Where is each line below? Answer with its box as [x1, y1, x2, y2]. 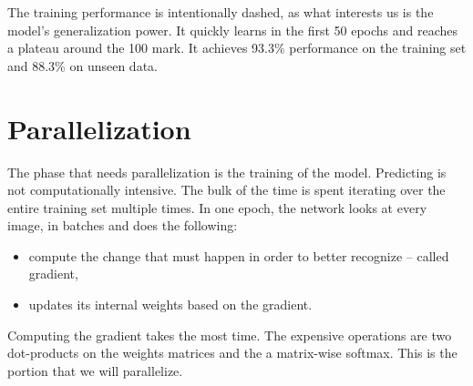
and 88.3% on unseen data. [7, 56, 158, 75]
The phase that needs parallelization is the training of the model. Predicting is [7, 162, 447, 181]
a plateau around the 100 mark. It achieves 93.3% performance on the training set [7, 38, 467, 57]
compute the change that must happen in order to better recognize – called [28, 246, 449, 265]
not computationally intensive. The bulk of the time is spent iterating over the [7, 180, 446, 199]
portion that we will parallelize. [7, 361, 183, 380]
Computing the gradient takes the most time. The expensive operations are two [7, 325, 452, 344]
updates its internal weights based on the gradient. [28, 295, 313, 314]
